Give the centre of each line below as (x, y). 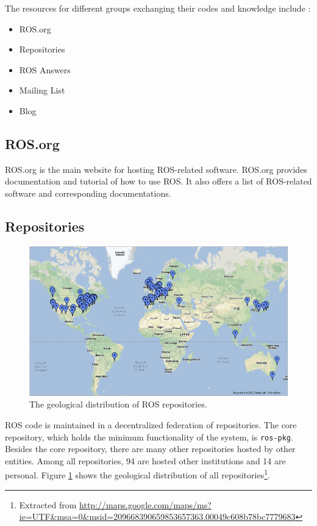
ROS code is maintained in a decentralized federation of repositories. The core (151, 425)
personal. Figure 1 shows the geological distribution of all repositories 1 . (137, 474)
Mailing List (42, 90)
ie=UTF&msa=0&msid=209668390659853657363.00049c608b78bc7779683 (157, 517)
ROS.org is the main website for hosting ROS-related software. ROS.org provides (156, 169)
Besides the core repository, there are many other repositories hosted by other (150, 449)
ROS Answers (45, 69)
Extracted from (48, 504)
